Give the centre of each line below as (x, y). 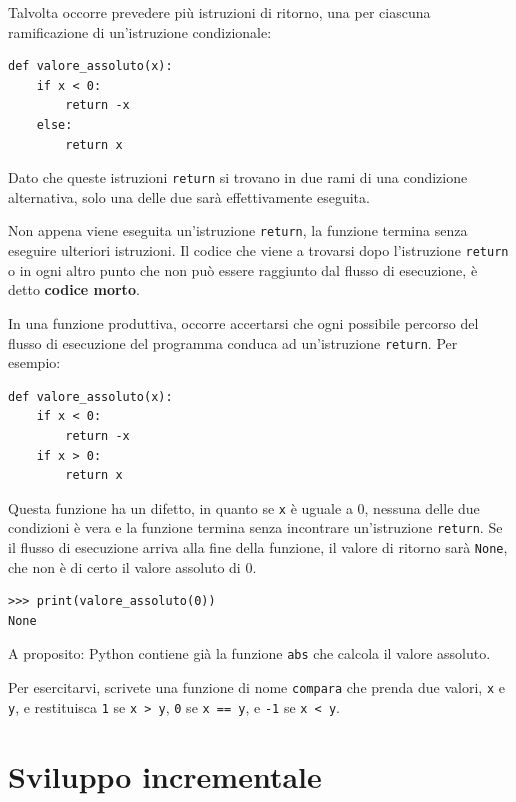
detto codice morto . (74, 289)
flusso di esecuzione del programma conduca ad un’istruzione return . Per (233, 342)
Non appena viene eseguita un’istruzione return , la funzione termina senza (238, 230)
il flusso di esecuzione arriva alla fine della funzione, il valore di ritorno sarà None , (258, 547)
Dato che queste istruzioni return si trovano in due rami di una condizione (238, 177)
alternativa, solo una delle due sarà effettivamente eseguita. (189, 196)
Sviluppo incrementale (165, 775)
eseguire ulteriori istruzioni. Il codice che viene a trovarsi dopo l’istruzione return (258, 250)
